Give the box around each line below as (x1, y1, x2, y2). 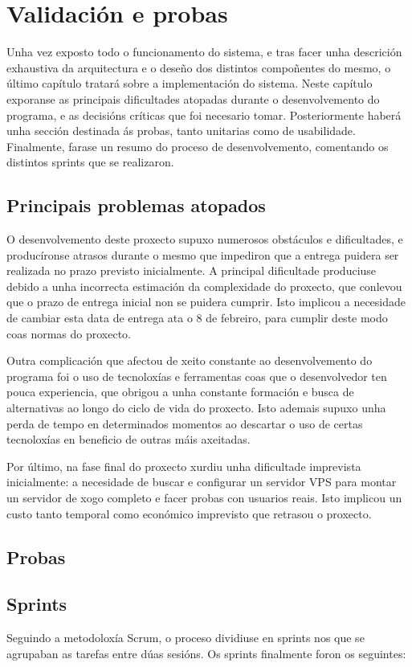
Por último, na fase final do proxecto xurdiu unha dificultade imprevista (6, 457, 361, 474)
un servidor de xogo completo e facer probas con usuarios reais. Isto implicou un (6, 489, 402, 505)
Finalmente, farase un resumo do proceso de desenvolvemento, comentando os (6, 137, 389, 154)
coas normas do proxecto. (6, 325, 131, 342)
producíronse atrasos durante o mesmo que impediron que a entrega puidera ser (6, 246, 399, 263)
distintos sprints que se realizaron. (6, 153, 174, 170)
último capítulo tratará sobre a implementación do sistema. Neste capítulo (6, 75, 373, 92)
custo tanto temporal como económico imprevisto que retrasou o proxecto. (6, 505, 372, 522)
